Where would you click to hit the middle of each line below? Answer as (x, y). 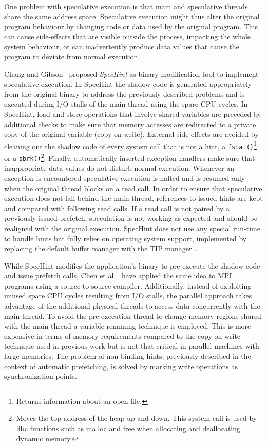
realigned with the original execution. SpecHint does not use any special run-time (132, 228)
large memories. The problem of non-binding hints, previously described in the (128, 356)
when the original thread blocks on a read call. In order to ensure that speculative (133, 188)
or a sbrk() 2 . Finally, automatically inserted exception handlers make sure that (130, 157)
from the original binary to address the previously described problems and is (125, 94)
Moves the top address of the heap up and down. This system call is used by (137, 418)
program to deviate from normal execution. (72, 56)
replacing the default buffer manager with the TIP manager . (101, 248)
